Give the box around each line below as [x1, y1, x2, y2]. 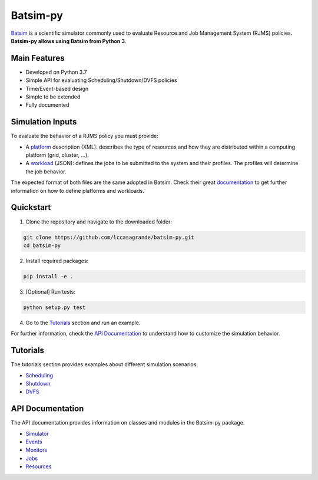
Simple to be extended [25, 93, 81, 100]
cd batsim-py [23, 242, 61, 249]
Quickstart [11, 202, 51, 212]
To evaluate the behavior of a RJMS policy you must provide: [11, 133, 158, 140]
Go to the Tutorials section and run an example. [25, 319, 141, 326]
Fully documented [25, 101, 69, 109]
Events [25, 438, 42, 445]
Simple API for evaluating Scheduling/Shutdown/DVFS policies [25, 77, 177, 84]
